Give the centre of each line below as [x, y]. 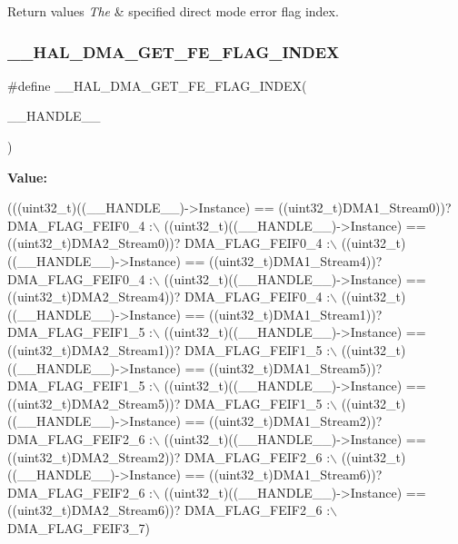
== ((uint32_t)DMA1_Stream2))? [284, 421]
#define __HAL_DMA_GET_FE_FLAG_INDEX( [157, 85]
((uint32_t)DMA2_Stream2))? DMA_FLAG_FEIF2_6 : [169, 456]
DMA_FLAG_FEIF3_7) [79, 527]
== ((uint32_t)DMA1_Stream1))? [284, 314]
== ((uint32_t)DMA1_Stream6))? [284, 475]
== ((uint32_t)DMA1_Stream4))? [284, 260]
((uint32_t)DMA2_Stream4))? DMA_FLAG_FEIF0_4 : [169, 297]
